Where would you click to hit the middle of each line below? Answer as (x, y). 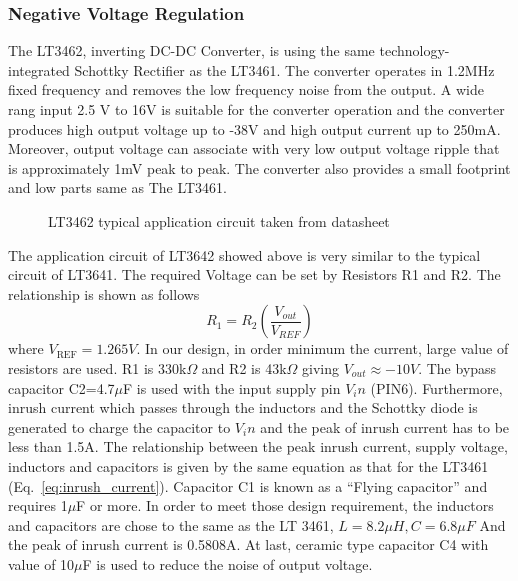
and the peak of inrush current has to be (385, 426)
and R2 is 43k (244, 367)
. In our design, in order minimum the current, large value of (322, 348)
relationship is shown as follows (104, 293)
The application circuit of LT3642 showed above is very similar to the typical (244, 254)
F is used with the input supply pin (232, 387)
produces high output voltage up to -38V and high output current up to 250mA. (254, 128)
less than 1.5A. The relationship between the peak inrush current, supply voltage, (258, 446)
